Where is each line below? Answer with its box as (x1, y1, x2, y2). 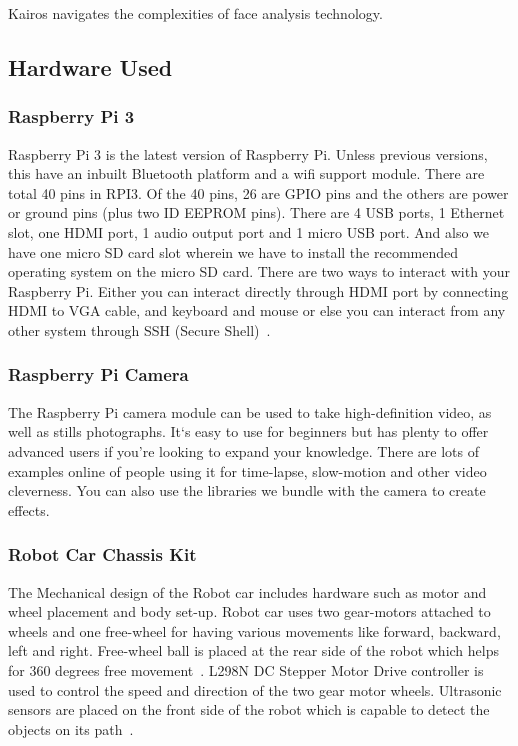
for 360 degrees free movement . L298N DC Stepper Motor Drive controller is (8, 659, 484, 680)
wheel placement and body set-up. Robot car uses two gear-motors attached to (8, 601, 491, 622)
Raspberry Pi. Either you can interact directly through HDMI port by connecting (8, 280, 509, 301)
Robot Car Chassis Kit (8, 542, 197, 567)
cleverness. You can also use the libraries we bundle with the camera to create (8, 480, 486, 501)
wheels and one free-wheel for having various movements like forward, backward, (8, 620, 501, 641)
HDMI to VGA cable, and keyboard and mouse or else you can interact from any (8, 300, 506, 321)
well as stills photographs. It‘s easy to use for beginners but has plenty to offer (8, 421, 489, 442)
